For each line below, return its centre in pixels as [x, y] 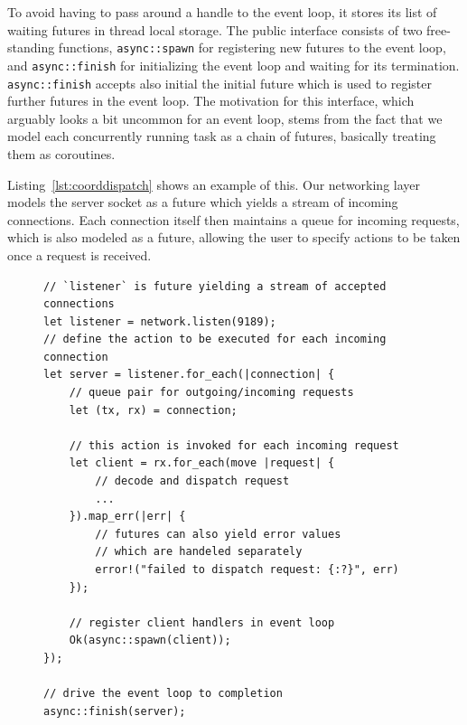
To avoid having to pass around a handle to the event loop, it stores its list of [222, 12]
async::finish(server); [115, 711]
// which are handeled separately [199, 552]
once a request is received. [79, 254]
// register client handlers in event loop [202, 622]
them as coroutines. [61, 153]
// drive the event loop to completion [163, 694]
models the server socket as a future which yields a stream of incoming [203, 202]
